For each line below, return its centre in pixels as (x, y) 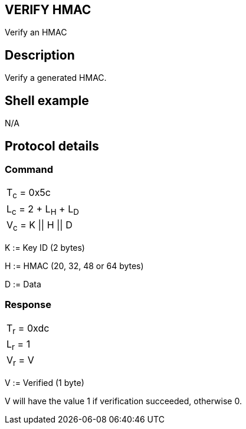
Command (29, 169)
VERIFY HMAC (48, 10)
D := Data (23, 284)
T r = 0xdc (28, 329)
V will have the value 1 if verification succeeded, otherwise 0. (123, 401)
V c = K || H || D (40, 225)
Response (28, 305)
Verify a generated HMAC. (56, 78)
